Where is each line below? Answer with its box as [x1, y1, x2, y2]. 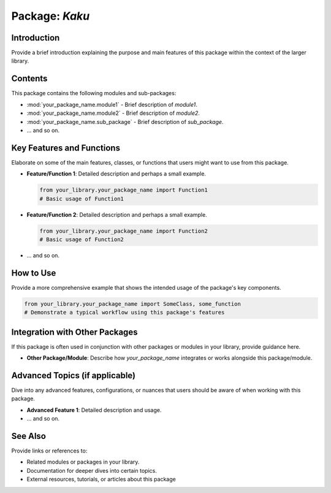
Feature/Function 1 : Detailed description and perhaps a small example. [26, 170, 207, 177]
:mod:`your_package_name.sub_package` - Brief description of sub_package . [26, 118, 224, 125]
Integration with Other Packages [11, 327, 138, 337]
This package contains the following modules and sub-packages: [11, 90, 177, 97]
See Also [11, 431, 46, 441]
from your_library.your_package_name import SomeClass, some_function [24, 300, 242, 307]
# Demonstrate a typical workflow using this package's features [24, 309, 225, 316]
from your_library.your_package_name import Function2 [39, 227, 208, 235]
